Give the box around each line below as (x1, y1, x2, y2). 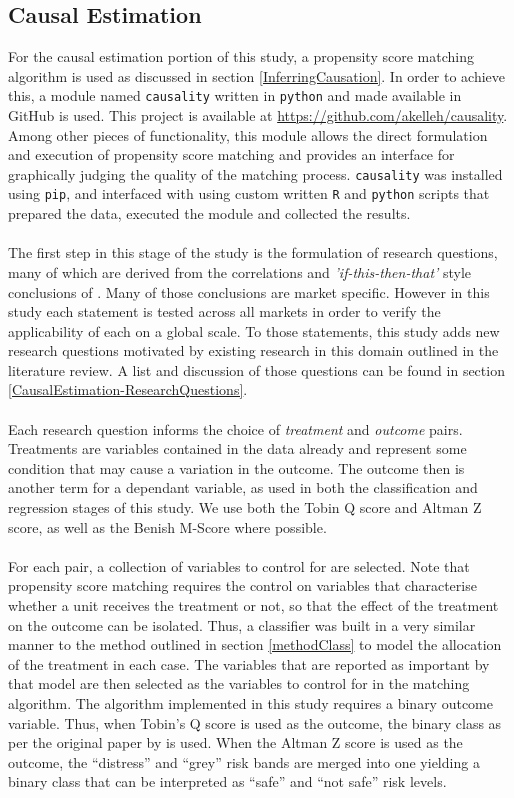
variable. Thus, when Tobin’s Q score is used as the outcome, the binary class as (8, 712, 502, 733)
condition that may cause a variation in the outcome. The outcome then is (8, 457, 465, 478)
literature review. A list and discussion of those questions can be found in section (8, 359, 505, 380)
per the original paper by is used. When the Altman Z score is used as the (8, 732, 463, 753)
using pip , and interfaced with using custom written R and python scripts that (8, 183, 490, 204)
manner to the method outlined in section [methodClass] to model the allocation (8, 634, 502, 655)
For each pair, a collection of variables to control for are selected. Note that (8, 555, 470, 576)
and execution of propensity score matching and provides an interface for (8, 144, 455, 165)
